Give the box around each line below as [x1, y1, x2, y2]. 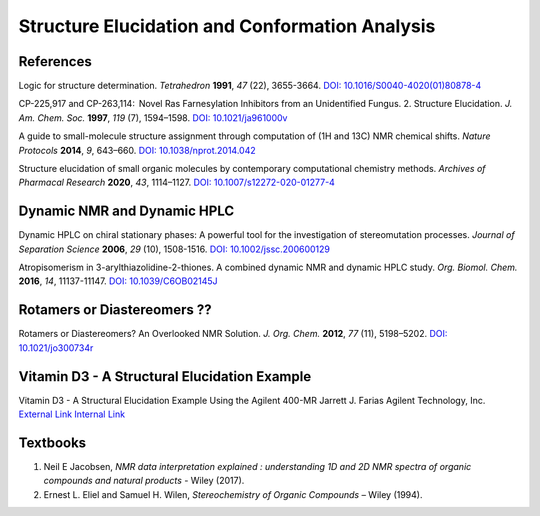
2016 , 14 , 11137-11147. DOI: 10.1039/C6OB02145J [18, 275, 219, 287]
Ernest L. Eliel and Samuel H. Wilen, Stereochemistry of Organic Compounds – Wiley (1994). [43, 488, 423, 500]
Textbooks [18, 434, 87, 451]
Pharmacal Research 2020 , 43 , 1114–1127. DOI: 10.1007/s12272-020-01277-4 [18, 176, 335, 189]
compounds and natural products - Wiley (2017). [43, 475, 245, 487]
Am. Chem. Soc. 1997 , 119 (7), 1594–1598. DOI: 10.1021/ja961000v [18, 111, 288, 124]
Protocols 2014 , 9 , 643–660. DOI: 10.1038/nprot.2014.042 [18, 144, 256, 156]
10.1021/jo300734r [18, 341, 94, 354]
